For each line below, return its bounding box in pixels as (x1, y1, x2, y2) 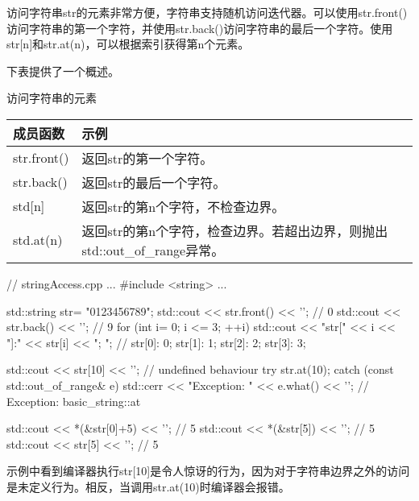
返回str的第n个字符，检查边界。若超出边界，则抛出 (81, 221, 388, 240)
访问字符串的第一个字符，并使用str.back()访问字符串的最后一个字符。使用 (6, 19, 393, 36)
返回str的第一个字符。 (81, 148, 214, 168)
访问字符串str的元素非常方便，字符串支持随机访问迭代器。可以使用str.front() (6, 4, 408, 20)
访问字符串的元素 (6, 89, 97, 106)
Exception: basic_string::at (6, 392, 141, 409)
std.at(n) (13, 230, 63, 250)
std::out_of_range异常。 (81, 240, 225, 259)
